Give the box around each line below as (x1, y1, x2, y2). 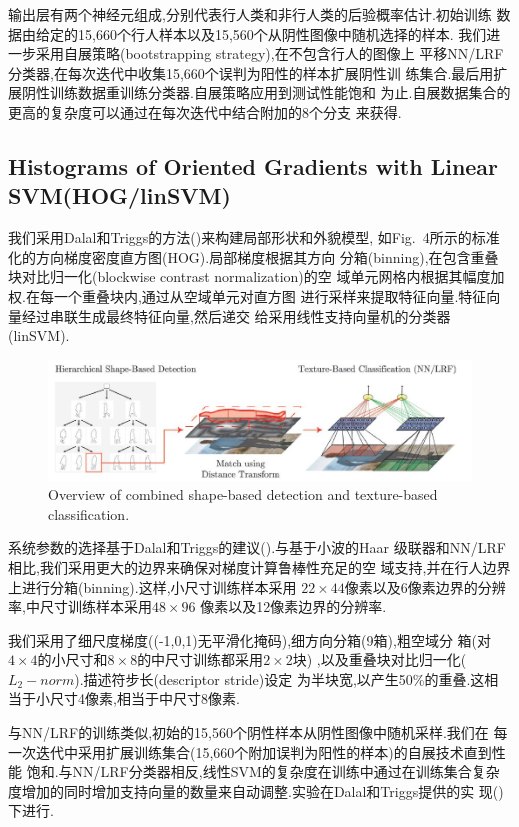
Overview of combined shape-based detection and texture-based (48, 484, 438, 505)
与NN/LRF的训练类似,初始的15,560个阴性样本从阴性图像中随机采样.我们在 (8, 722, 489, 743)
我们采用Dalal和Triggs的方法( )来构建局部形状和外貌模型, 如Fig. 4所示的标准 (8, 227, 500, 248)
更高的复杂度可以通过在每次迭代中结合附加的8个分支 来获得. (8, 101, 402, 122)
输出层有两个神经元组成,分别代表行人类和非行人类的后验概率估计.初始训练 (8, 4, 492, 24)
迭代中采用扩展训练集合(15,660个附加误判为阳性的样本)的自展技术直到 (35, 741, 492, 762)
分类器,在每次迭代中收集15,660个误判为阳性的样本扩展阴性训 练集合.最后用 (8, 62, 494, 83)
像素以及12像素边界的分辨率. (200, 596, 387, 617)
